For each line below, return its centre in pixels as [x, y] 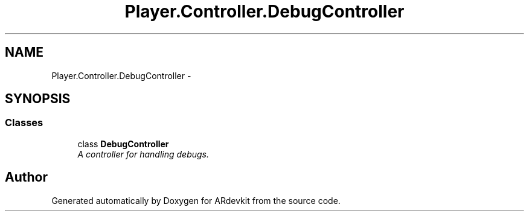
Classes [24, 123]
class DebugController [123, 144]
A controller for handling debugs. [143, 154]
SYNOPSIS [38, 99]
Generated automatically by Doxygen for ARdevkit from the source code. [196, 200]
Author [26, 177]
